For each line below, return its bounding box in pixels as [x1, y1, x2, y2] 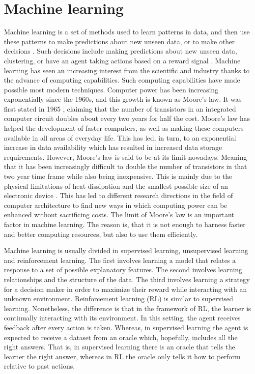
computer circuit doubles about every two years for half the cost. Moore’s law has [4, 113, 250, 123]
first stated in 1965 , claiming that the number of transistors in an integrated [4, 103, 236, 114]
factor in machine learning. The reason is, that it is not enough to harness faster [4, 219, 246, 229]
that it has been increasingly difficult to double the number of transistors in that [4, 161, 247, 172]
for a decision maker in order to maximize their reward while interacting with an [4, 284, 247, 294]
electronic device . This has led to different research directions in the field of [4, 190, 233, 201]
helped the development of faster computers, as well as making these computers [4, 123, 244, 133]
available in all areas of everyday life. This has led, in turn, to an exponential [4, 132, 236, 143]
